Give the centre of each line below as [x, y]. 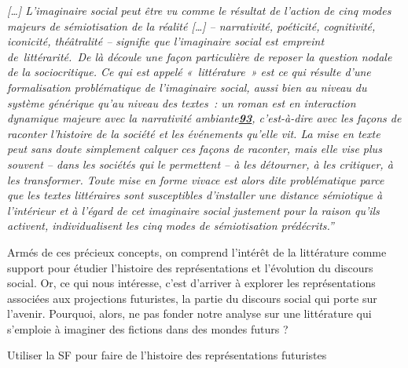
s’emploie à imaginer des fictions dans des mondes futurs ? [148, 328]
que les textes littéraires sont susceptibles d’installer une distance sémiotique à [195, 195]
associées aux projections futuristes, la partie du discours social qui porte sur [192, 298]
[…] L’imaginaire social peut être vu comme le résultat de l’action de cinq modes [199, 10]
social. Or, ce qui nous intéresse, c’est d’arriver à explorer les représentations [191, 283]
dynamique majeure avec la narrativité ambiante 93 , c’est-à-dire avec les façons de [204, 118]
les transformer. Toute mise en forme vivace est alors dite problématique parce [196, 179]
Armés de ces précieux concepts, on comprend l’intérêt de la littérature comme [197, 251]
